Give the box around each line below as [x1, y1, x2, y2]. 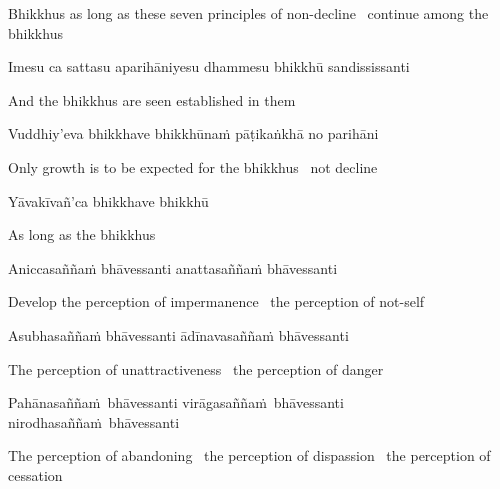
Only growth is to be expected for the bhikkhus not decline [8, 156, 378, 177]
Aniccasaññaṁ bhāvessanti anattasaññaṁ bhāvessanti [8, 257, 338, 278]
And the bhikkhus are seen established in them [8, 89, 296, 110]
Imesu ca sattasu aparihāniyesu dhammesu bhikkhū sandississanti [8, 56, 410, 77]
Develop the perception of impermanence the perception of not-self [8, 291, 425, 312]
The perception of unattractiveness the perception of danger [8, 358, 384, 379]
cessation [8, 464, 63, 485]
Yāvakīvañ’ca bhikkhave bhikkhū [8, 190, 209, 211]
